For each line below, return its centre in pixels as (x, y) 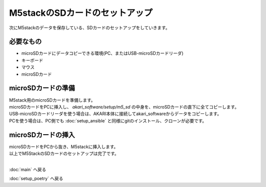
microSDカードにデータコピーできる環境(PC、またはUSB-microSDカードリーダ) (102, 53)
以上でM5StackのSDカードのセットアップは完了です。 (64, 153)
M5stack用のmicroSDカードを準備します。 (52, 100)
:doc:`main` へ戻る (28, 169)
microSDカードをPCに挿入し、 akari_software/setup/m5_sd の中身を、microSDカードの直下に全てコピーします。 (124, 107)
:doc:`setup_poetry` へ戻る (36, 179)
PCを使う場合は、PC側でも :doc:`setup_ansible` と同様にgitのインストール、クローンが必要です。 (108, 120)
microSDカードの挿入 (42, 135)
